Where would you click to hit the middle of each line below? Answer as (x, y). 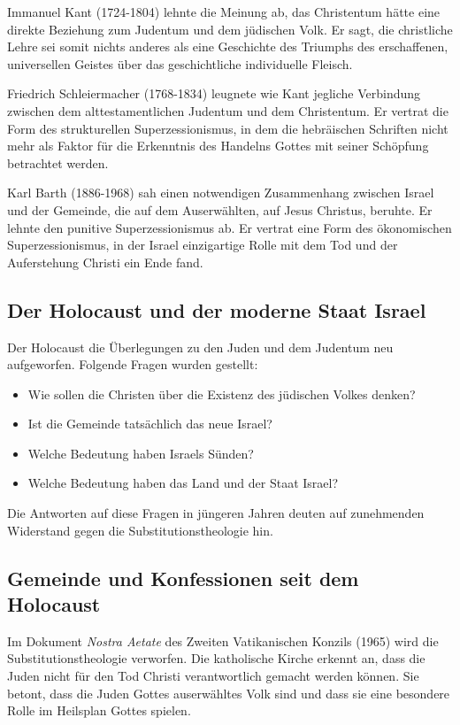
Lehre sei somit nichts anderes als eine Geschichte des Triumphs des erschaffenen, (228, 46)
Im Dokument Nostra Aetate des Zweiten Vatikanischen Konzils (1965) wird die (223, 640)
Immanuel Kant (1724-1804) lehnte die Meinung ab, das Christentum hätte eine (224, 12)
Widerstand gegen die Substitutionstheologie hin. (140, 530)
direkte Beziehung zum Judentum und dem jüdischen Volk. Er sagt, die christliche (230, 29)
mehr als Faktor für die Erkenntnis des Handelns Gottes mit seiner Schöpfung (218, 146)
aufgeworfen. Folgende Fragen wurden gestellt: (133, 364)
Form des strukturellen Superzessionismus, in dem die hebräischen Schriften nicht (228, 128)
